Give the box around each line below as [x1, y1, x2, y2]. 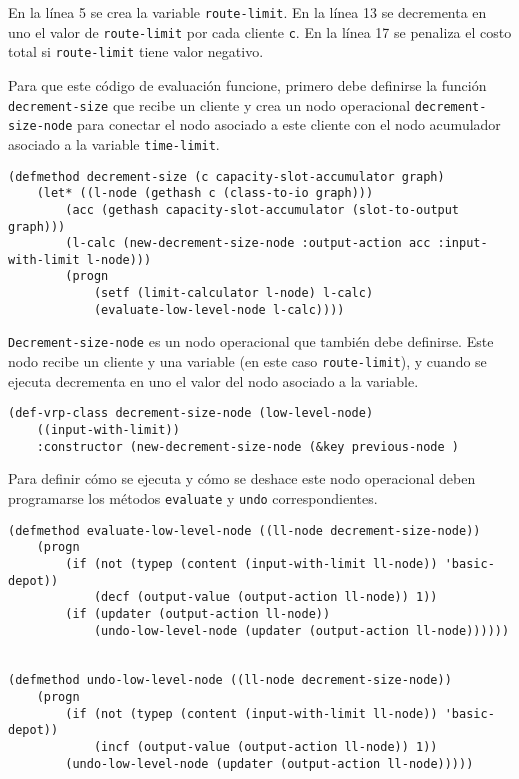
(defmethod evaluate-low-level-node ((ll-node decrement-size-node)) [8, 523, 481, 538]
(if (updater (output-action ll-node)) [65, 606, 331, 621]
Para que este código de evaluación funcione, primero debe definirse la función [8, 74, 487, 95]
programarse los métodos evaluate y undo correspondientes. [8, 487, 378, 508]
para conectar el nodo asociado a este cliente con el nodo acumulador [77, 114, 501, 135]
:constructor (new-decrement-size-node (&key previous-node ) [36, 439, 460, 454]
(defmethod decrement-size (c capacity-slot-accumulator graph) [8, 169, 445, 184]
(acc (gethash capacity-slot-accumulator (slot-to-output [65, 202, 460, 217]
